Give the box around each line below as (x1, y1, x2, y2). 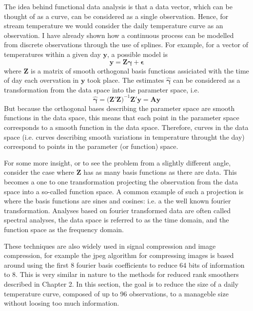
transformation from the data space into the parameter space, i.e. (4, 84, 199, 94)
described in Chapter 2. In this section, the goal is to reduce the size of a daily (4, 278, 239, 289)
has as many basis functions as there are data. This (83, 167, 237, 177)
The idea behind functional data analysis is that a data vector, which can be (4, 1, 233, 11)
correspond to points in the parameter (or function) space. (4, 141, 178, 151)
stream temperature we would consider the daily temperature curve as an (4, 20, 223, 31)
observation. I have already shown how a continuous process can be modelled (4, 30, 234, 40)
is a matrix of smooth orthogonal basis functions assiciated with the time (30, 65, 249, 75)
